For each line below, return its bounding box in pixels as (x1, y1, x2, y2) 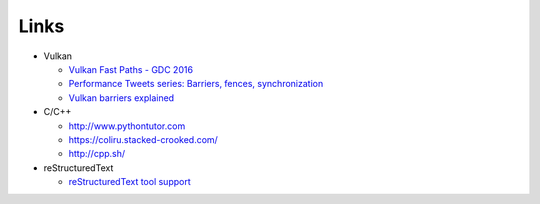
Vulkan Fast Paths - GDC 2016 (68, 63, 194, 75)
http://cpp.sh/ (68, 148, 126, 160)
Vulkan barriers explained (68, 91, 175, 104)
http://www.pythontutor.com (68, 120, 186, 132)
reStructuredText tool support (68, 176, 192, 188)
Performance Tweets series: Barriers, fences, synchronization (68, 78, 324, 90)
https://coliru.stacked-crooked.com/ (68, 133, 219, 145)
